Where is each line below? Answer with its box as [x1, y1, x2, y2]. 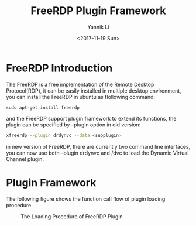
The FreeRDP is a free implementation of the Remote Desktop [6, 81, 154, 88]
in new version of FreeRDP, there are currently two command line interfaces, [6, 143, 191, 150]
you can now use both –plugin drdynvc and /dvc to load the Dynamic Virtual [6, 149, 189, 156]
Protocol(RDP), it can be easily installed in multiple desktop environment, [6, 87, 181, 94]
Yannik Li [87, 23, 109, 30]
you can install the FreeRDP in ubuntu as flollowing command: [6, 93, 156, 100]
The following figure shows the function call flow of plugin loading [6, 195, 166, 203]
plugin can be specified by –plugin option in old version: [6, 121, 141, 128]
